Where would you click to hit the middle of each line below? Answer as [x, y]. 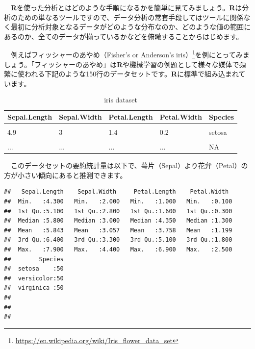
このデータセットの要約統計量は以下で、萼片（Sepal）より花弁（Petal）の [129, 165]
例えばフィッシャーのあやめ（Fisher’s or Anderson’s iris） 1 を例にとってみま [130, 54]
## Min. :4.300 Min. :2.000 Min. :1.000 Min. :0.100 [118, 202]
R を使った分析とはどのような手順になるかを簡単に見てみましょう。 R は [127, 7]
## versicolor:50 [34, 278]
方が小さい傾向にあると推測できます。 [65, 175]
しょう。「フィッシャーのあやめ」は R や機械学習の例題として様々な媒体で [122, 64]
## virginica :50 [34, 288]
